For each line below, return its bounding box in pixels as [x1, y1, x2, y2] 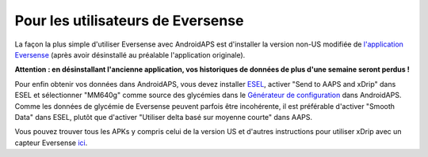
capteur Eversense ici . [14, 138, 88, 148]
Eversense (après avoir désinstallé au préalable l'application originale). [14, 50, 246, 59]
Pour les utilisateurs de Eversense [14, 12, 244, 29]
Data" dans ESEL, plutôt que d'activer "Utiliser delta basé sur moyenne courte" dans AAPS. [14, 112, 313, 121]
